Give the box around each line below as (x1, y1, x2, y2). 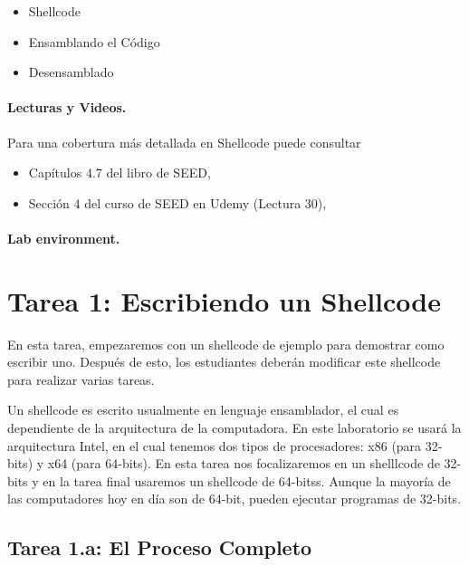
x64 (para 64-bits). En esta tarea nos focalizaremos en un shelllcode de (47, 454, 440, 473)
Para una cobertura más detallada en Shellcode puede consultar (7, 132, 361, 151)
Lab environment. (7, 228, 120, 247)
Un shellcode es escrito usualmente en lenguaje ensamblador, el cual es (7, 400, 399, 419)
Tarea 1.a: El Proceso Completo (7, 533, 312, 561)
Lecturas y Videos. (7, 98, 127, 117)
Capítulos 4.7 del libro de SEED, (28, 163, 211, 182)
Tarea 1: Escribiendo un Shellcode (7, 282, 441, 319)
